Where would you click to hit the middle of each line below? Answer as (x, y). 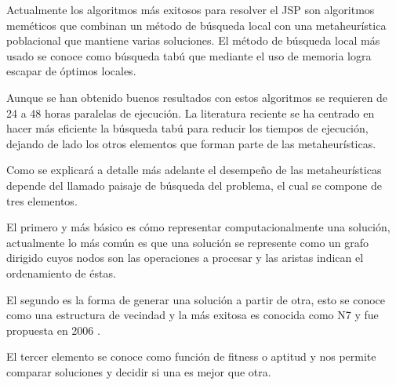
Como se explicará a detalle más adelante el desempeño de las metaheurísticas (194, 170)
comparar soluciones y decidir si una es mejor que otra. (139, 371)
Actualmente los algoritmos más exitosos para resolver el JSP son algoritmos (191, 9)
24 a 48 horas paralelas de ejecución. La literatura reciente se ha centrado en (191, 113)
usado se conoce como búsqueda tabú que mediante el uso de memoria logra (189, 55)
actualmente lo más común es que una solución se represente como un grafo (188, 242)
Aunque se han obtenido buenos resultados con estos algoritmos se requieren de (197, 97)
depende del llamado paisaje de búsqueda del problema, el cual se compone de (194, 185)
